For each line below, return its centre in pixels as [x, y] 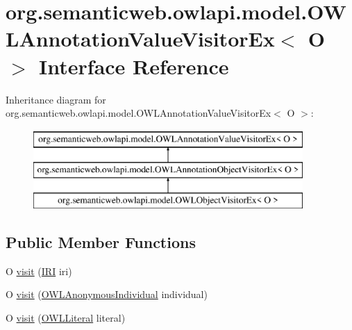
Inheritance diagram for [56, 99]
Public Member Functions [101, 242]
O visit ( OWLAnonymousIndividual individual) [107, 294]
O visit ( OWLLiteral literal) [66, 318]
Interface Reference [134, 66]
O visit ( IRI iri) [39, 271]
